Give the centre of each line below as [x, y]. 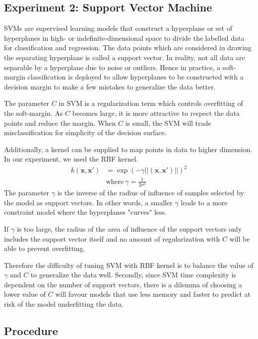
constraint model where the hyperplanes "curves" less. [85, 212]
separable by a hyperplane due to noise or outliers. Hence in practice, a [112, 67]
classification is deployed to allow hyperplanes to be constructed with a [135, 77]
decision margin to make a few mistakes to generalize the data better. [110, 86]
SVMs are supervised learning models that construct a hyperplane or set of [118, 28]
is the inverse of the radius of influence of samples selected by [151, 193]
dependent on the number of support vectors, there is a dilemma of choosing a [123, 284]
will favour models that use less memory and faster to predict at [153, 294]
